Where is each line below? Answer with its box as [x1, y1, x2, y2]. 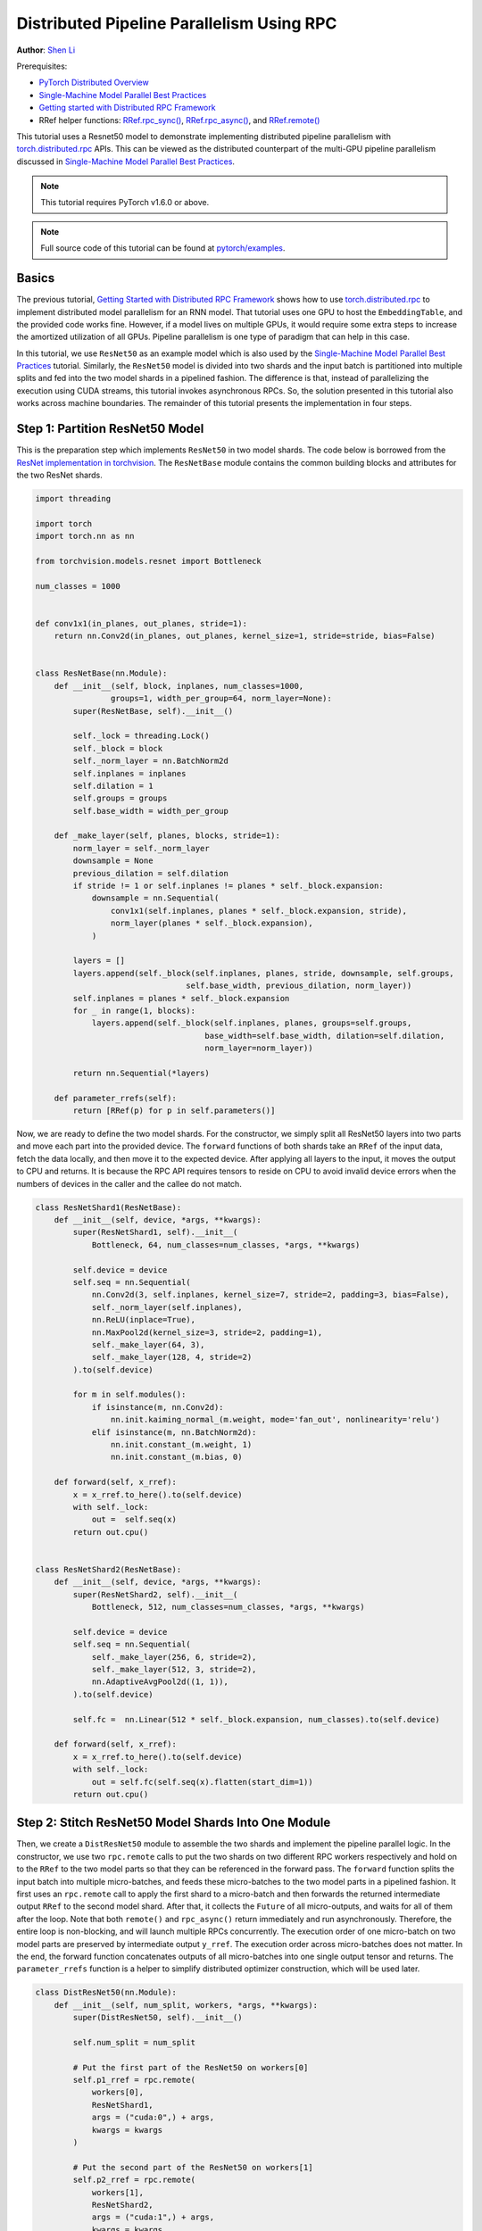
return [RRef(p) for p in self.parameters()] [72, 1106, 276, 1115]
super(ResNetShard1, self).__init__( [72, 1227, 238, 1238]
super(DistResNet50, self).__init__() [72, 2012, 243, 2023]
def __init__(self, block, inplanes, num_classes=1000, [54, 681, 304, 691]
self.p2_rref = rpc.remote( [72, 2175, 196, 2185]
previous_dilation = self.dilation [72, 868, 229, 878]
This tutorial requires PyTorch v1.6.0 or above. [40, 197, 210, 208]
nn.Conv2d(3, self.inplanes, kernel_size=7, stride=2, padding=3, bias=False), [91, 1290, 450, 1300]
